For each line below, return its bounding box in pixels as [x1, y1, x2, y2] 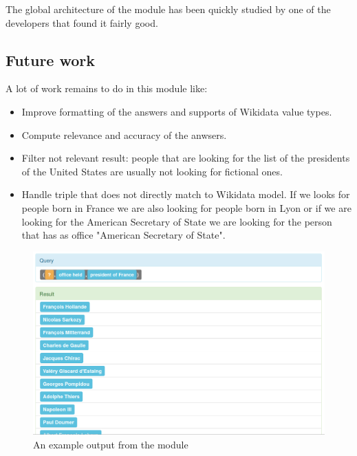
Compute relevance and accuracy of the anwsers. [21, 127, 227, 142]
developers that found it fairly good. [6, 15, 158, 30]
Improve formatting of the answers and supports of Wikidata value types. [21, 104, 332, 118]
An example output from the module [33, 437, 188, 451]
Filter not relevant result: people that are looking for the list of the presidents [21, 151, 350, 165]
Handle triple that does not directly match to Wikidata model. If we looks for [21, 187, 350, 202]
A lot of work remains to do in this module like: [6, 81, 208, 96]
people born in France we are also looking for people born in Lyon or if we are [21, 200, 351, 215]
